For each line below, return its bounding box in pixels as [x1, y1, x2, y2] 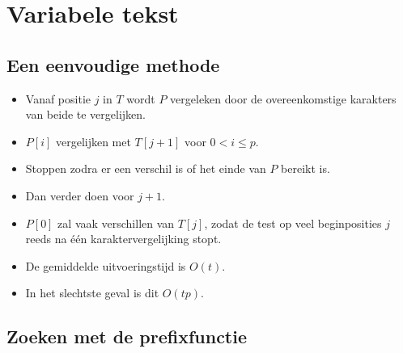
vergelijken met [55, 132, 131, 149]
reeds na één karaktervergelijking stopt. [25, 230, 222, 247]
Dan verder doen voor [25, 187, 134, 204]
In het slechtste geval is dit [25, 284, 159, 301]
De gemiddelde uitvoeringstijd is [25, 257, 186, 274]
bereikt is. [281, 160, 330, 177]
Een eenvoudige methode [6, 52, 220, 77]
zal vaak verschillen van [57, 214, 175, 231]
